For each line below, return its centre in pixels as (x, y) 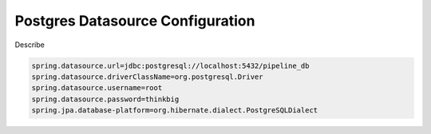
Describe (30, 45)
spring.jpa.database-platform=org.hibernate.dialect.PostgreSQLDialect (175, 110)
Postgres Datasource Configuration (135, 21)
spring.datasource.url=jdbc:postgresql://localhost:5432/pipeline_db (170, 65)
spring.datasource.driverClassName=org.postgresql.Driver (147, 77)
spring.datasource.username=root (97, 88)
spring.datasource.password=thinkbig (105, 99)
